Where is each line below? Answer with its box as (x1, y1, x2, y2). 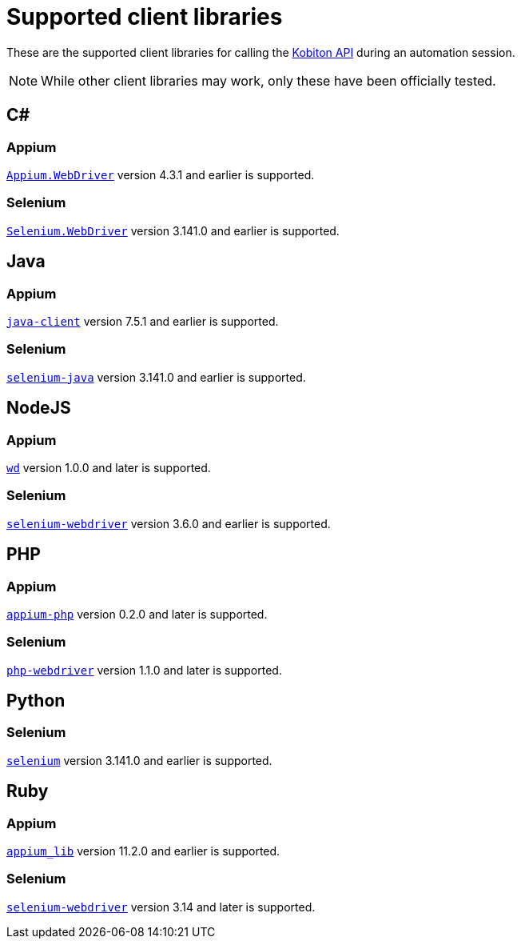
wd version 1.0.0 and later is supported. (6, 460, 211, 475)
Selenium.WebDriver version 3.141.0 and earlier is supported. (6, 223, 340, 238)
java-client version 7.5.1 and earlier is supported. (6, 314, 279, 328)
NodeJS (6, 398, 71, 418)
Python (6, 691, 66, 711)
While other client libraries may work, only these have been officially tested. (41, 72, 496, 89)
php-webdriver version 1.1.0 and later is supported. (6, 663, 282, 677)
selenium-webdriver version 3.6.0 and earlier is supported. (6, 516, 331, 531)
